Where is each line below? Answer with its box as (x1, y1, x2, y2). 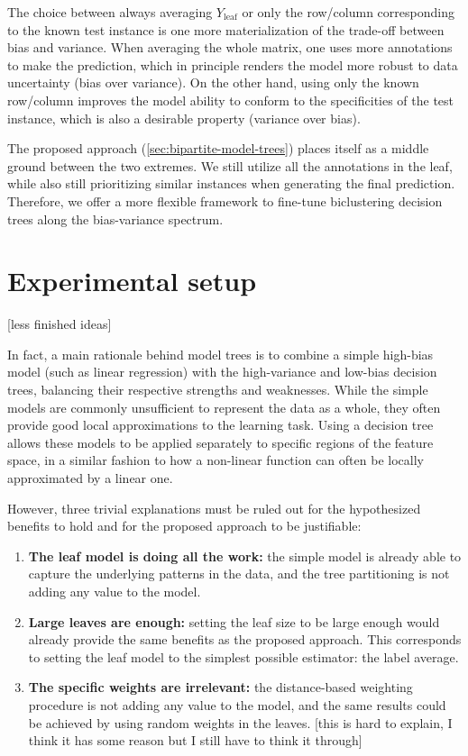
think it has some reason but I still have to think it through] (28, 731, 362, 750)
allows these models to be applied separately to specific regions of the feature (7, 433, 434, 451)
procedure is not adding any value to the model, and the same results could (28, 695, 446, 714)
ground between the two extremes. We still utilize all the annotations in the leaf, (7, 156, 453, 175)
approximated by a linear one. (7, 469, 173, 487)
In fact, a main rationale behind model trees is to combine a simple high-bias (7, 344, 434, 363)
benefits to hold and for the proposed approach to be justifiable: (7, 516, 362, 535)
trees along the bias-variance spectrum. (7, 209, 224, 228)
